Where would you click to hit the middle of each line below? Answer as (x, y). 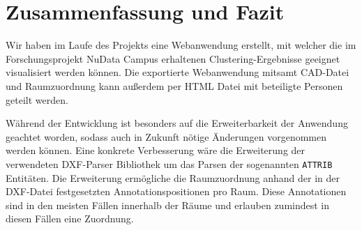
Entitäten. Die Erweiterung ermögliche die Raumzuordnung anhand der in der (173, 177)
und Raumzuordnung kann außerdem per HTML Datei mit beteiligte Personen (174, 85)
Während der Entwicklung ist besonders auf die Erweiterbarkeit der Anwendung (177, 123)
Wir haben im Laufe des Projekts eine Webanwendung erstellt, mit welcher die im (181, 45)
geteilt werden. (37, 99)
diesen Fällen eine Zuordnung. (70, 219)
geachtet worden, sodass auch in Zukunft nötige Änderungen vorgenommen (166, 136)
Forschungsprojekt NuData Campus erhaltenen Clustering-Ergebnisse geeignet (173, 58)
